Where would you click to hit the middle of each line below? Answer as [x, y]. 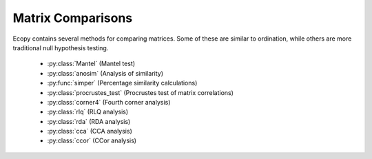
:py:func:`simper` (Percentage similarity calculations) [122, 83]
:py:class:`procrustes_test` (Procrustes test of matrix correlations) [141, 92]
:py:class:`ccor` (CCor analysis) [92, 140]
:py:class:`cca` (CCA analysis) [90, 131]
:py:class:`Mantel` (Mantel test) [91, 64]
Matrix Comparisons [73, 18]
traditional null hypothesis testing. [61, 47]
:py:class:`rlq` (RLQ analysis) [88, 112]
